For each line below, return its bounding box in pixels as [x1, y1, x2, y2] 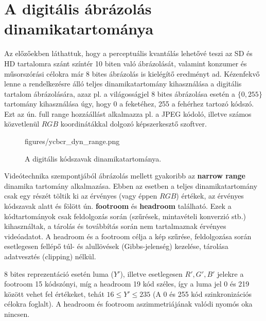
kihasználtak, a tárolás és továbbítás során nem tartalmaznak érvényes [4, 221, 226, 231]
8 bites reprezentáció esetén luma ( [4, 268, 114, 279]
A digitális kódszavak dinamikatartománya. [25, 153, 162, 164]
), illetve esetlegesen [120, 268, 183, 279]
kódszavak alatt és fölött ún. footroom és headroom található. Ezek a [4, 201, 232, 211]
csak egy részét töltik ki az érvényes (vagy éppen [4, 190, 157, 201]
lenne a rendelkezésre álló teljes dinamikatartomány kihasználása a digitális [4, 78, 242, 89]
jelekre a [217, 268, 244, 279]
